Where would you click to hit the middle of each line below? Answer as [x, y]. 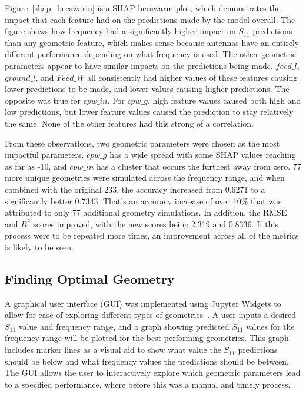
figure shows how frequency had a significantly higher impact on [120, 31]
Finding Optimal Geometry [90, 278]
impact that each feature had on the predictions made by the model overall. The [150, 19]
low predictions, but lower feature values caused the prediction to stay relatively [149, 112]
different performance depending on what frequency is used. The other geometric [151, 54]
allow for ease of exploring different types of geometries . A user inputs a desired [150, 315]
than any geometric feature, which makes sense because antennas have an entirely [152, 42]
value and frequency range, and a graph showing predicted [124, 326]
